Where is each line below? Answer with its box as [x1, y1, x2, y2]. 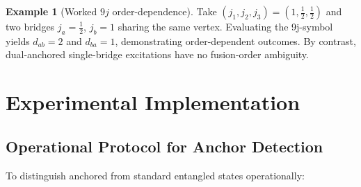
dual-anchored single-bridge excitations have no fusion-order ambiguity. [6, 47, 309, 62]
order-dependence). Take [112, 4, 217, 18]
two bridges [6, 19, 55, 33]
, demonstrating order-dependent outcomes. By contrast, [115, 33, 356, 48]
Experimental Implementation [6, 88, 300, 116]
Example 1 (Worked [6, 4, 97, 18]
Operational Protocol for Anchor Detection [6, 135, 323, 157]
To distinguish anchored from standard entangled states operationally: [6, 168, 305, 182]
